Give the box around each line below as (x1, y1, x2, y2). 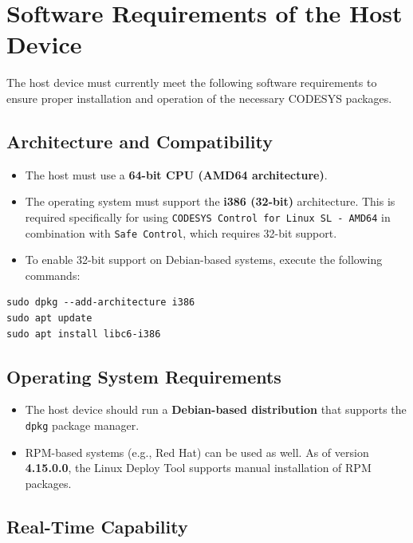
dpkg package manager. (25, 416, 140, 433)
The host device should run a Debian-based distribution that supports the (25, 401, 407, 418)
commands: (25, 266, 81, 283)
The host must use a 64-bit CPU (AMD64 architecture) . (25, 166, 328, 183)
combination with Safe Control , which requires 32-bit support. (25, 224, 337, 241)
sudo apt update (6, 312, 92, 324)
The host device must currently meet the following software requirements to (6, 74, 377, 91)
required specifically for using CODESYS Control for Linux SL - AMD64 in (25, 208, 391, 225)
